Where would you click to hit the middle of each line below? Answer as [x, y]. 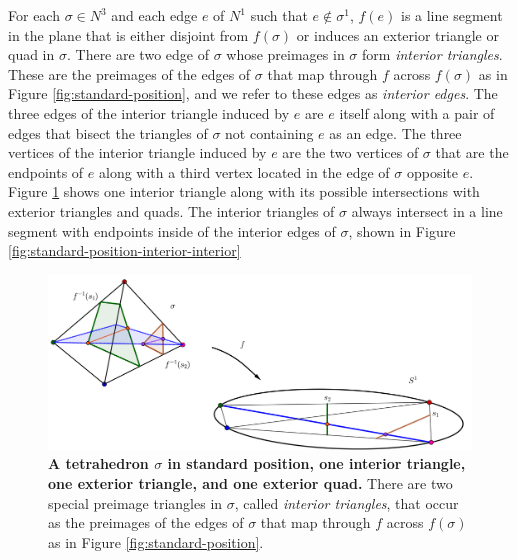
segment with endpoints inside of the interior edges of [172, 230]
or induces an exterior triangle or [397, 34]
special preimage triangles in [135, 502]
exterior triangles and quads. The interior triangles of [171, 210]
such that [279, 15]
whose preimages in [285, 54]
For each [34, 15]
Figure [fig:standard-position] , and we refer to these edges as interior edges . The [253, 93]
